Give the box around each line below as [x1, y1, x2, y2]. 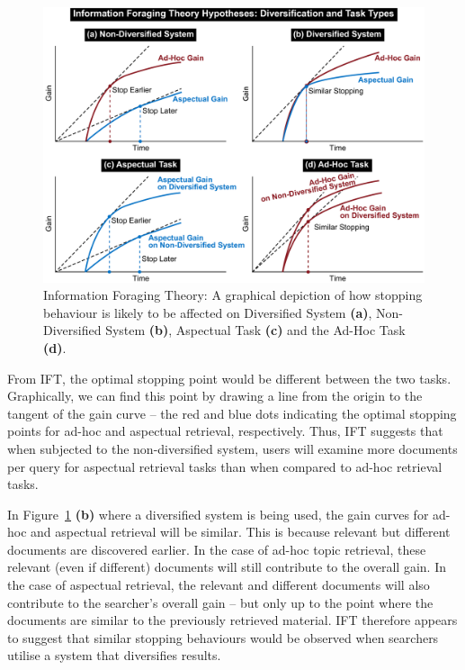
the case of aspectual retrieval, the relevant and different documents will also [7, 575, 430, 594]
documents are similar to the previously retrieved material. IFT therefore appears [7, 611, 458, 629]
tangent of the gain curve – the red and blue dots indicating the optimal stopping [7, 403, 457, 422]
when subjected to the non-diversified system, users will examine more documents [7, 439, 458, 457]
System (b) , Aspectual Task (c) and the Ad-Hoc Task [105, 321, 406, 340]
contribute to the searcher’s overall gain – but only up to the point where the [7, 593, 434, 611]
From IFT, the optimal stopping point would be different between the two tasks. [7, 368, 452, 387]
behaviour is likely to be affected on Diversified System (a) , [43, 303, 372, 321]
